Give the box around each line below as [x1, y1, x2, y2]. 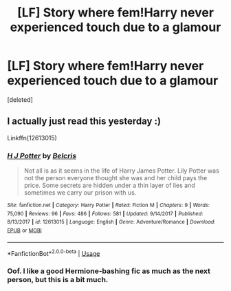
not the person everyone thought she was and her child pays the [23, 174, 208, 182]
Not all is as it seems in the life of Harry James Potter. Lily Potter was [23, 166, 220, 175]
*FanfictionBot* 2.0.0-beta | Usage [7, 248, 100, 257]
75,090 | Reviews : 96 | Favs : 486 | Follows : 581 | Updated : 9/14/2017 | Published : [7, 210, 203, 217]
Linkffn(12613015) [7, 133, 57, 142]
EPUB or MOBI [7, 227, 43, 235]
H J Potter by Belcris [7, 151, 77, 160]
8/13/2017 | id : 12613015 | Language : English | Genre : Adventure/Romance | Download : [7, 219, 216, 226]
